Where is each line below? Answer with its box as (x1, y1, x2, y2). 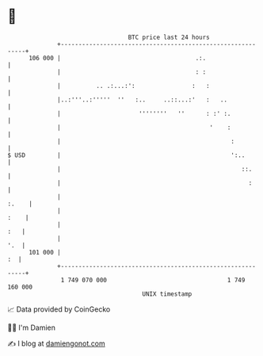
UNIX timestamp (142, 289, 192, 298)
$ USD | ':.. (7, 151, 246, 159)
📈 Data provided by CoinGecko (7, 304, 111, 314)
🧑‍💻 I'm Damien (7, 323, 56, 332)
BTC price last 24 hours (128, 33, 211, 41)
